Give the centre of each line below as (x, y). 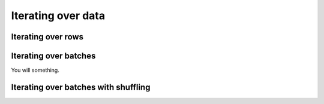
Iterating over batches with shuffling (81, 87)
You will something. (35, 70)
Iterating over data (58, 16)
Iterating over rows (47, 37)
